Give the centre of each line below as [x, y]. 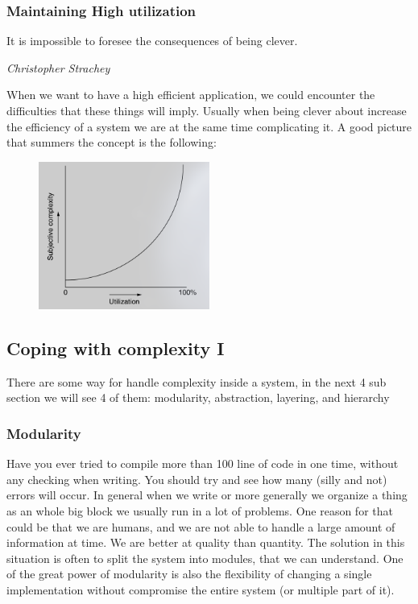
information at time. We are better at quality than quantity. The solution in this [206, 542]
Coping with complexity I [116, 348]
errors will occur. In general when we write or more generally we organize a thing [207, 495]
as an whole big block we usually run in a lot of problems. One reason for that [200, 510]
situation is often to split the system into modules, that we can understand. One [205, 558]
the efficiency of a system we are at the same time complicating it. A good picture [209, 126]
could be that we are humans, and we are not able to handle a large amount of [201, 526]
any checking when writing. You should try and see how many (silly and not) [197, 479]
